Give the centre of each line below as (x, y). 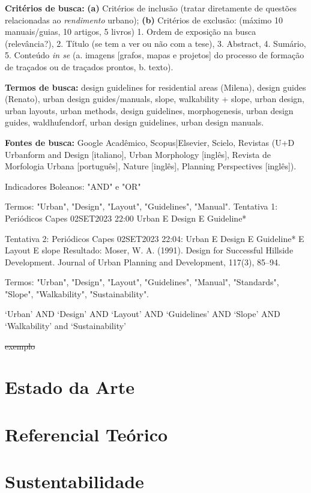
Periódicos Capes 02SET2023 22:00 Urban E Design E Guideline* (126, 218)
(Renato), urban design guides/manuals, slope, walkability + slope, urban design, (155, 99)
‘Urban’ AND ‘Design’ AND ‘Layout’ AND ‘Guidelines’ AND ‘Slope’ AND (143, 314)
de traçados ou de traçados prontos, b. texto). (89, 66)
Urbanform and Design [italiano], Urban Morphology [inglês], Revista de (138, 154)
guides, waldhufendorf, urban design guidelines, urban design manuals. (134, 122)
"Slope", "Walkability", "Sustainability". (77, 293)
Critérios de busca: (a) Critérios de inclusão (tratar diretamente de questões (151, 8)
